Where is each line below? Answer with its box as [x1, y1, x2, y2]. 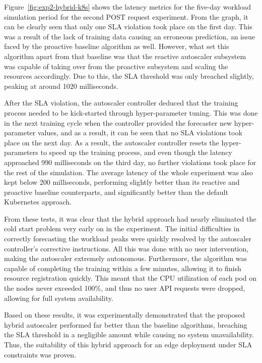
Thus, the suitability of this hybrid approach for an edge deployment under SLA [4, 339, 252, 349]
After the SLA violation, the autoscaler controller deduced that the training [4, 97, 238, 108]
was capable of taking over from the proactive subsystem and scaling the [4, 61, 228, 71]
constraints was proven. [4, 349, 77, 359]
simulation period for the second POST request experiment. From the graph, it [4, 11, 248, 22]
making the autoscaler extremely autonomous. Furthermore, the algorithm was [4, 253, 247, 264]
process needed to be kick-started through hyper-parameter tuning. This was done [4, 107, 258, 118]
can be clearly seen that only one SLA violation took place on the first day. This [4, 21, 252, 32]
